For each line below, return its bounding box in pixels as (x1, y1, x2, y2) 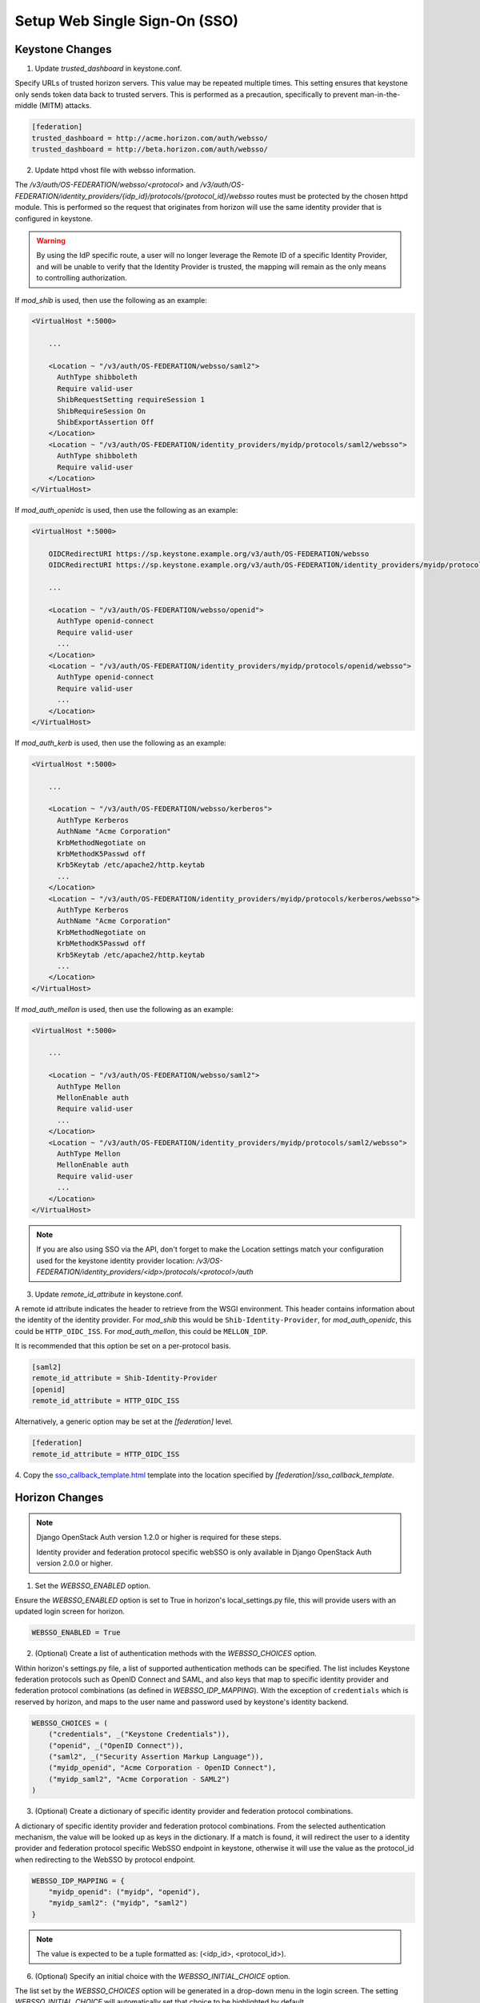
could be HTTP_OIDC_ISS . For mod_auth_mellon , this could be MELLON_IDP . (14, 1326, 268, 1336)
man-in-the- (359, 89, 401, 99)
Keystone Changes (14, 42, 112, 56)
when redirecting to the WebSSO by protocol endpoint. (14, 1855, 196, 1864)
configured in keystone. (14, 213, 94, 224)
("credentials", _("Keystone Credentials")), (48, 1730, 230, 1739)
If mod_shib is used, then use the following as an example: (14, 295, 207, 304)
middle (14, 101, 38, 111)
